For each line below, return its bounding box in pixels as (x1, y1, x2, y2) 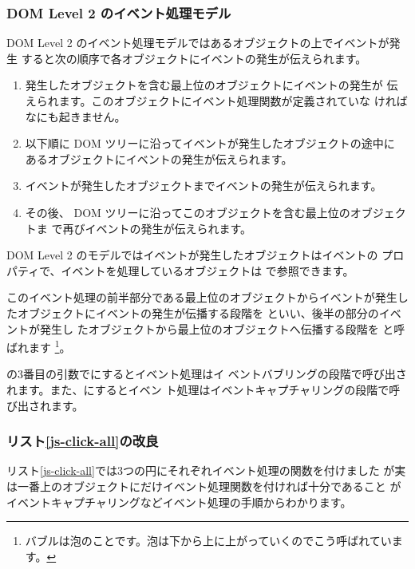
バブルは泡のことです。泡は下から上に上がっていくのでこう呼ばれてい (25, 532, 392, 549)
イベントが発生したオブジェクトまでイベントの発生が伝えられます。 (25, 177, 382, 194)
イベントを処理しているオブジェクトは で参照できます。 (61, 262, 354, 279)
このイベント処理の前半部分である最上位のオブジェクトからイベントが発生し (6, 289, 409, 306)
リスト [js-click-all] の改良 (6, 431, 159, 451)
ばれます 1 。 (6, 337, 71, 355)
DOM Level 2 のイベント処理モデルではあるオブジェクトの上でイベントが (6, 34, 389, 51)
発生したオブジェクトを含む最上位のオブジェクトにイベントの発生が (25, 77, 383, 93)
